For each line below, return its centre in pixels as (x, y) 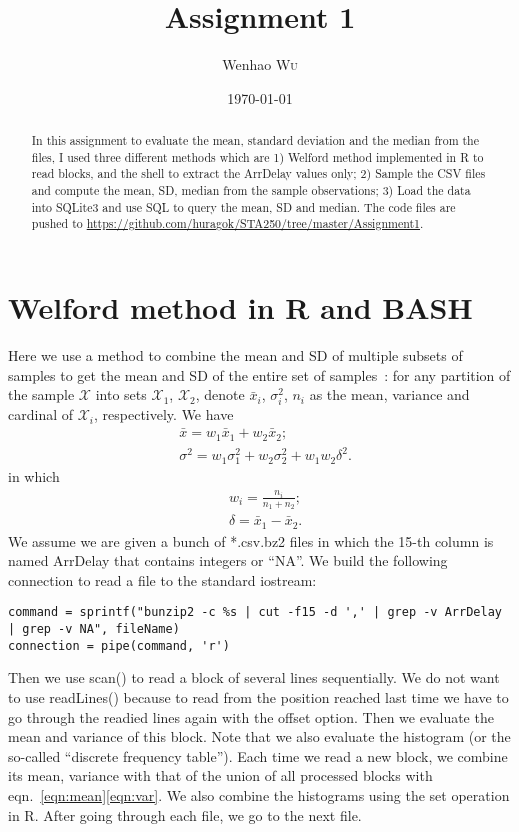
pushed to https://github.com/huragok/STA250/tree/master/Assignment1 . (227, 223)
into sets (121, 394)
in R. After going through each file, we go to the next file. (185, 814)
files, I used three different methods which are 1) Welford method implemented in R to (257, 156)
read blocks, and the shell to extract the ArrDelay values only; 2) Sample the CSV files (258, 173)
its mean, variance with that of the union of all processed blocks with (220, 775)
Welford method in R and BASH (240, 307)
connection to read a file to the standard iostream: (162, 579)
